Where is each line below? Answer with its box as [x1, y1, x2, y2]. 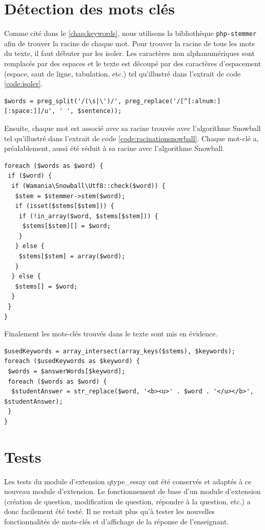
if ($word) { [8, 172, 52, 180]
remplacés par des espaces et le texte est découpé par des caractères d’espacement [4, 58, 261, 68]
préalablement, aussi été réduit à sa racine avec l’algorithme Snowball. [4, 143, 225, 154]
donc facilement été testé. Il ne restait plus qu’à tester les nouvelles [4, 506, 215, 517]
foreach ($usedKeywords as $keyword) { [4, 357, 140, 365]
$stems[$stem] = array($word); [18, 253, 126, 260]
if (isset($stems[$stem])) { [15, 202, 114, 210]
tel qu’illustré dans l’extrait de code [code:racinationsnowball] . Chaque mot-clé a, [4, 132, 259, 143]
